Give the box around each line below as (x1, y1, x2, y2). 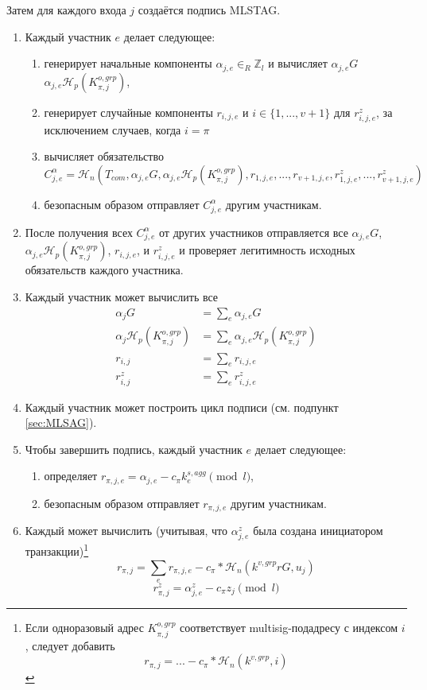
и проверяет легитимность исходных (179, 242, 355, 258)
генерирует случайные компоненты (44, 103, 213, 120)
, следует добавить (25, 637, 115, 653)
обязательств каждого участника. (25, 262, 184, 278)
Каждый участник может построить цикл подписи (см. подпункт (25, 398, 339, 415)
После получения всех (25, 223, 133, 240)
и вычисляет (268, 55, 328, 72)
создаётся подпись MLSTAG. (138, 2, 281, 17)
